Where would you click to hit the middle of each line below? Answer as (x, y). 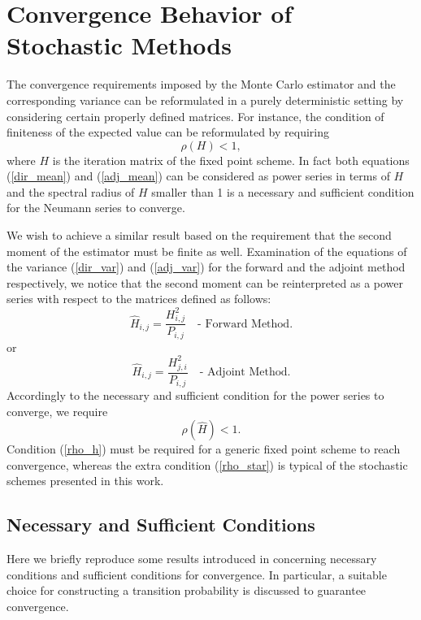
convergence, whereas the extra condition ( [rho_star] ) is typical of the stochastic (207, 464)
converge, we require (57, 411)
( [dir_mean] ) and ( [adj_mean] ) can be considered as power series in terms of (198, 176)
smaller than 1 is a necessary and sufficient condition (283, 191)
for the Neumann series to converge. (96, 208)
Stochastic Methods (119, 45)
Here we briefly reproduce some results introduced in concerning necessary (192, 559)
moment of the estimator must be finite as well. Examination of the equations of (207, 251)
